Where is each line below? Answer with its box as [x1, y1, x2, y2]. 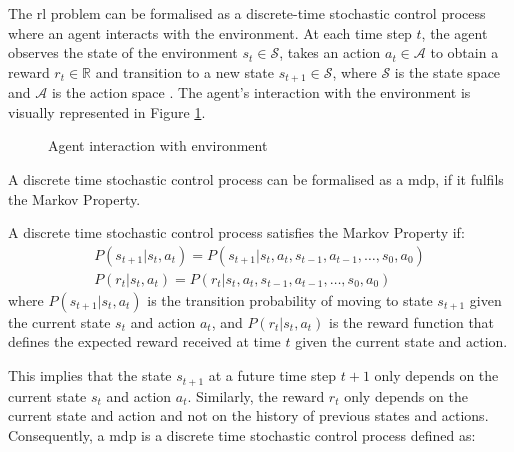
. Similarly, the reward [187, 385, 325, 406]
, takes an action [279, 42, 381, 63]
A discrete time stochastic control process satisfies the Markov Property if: [8, 222, 465, 243]
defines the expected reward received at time [8, 331, 281, 352]
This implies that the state [8, 365, 172, 386]
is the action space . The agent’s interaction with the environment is [51, 82, 471, 103]
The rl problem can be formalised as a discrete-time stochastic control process [8, 3, 486, 23]
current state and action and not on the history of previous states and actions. [8, 405, 489, 426]
